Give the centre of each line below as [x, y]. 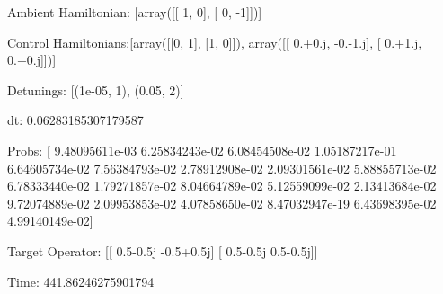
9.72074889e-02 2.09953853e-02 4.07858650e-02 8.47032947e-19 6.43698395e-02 [222, 203]
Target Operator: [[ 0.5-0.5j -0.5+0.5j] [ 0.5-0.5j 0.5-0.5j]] [163, 250]
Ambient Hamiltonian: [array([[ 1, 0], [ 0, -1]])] [135, 12]
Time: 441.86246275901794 [81, 281]
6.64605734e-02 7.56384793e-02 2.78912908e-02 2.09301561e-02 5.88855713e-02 [222, 168]
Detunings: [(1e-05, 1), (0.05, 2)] [96, 89]
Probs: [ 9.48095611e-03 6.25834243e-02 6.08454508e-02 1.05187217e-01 [202, 150]
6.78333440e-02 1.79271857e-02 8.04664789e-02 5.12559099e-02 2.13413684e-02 [222, 186]
